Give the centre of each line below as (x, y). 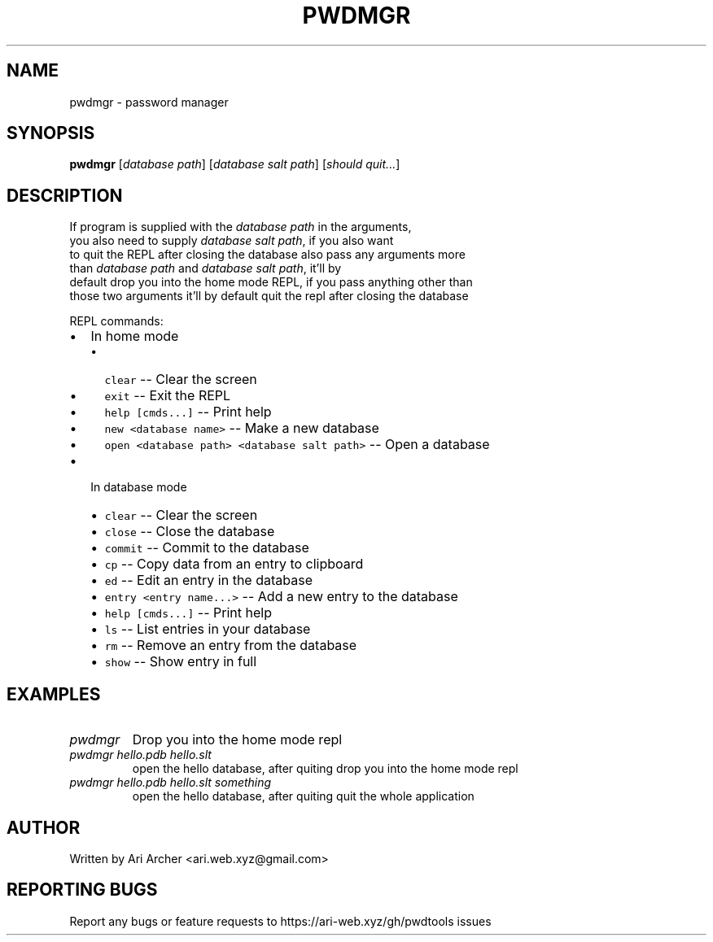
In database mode (139, 487)
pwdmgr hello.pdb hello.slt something (171, 783)
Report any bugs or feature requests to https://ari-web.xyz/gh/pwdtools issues (280, 921)
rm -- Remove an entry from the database (231, 645)
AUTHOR (44, 827)
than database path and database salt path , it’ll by (206, 268)
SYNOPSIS (51, 133)
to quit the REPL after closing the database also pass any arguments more (267, 255)
